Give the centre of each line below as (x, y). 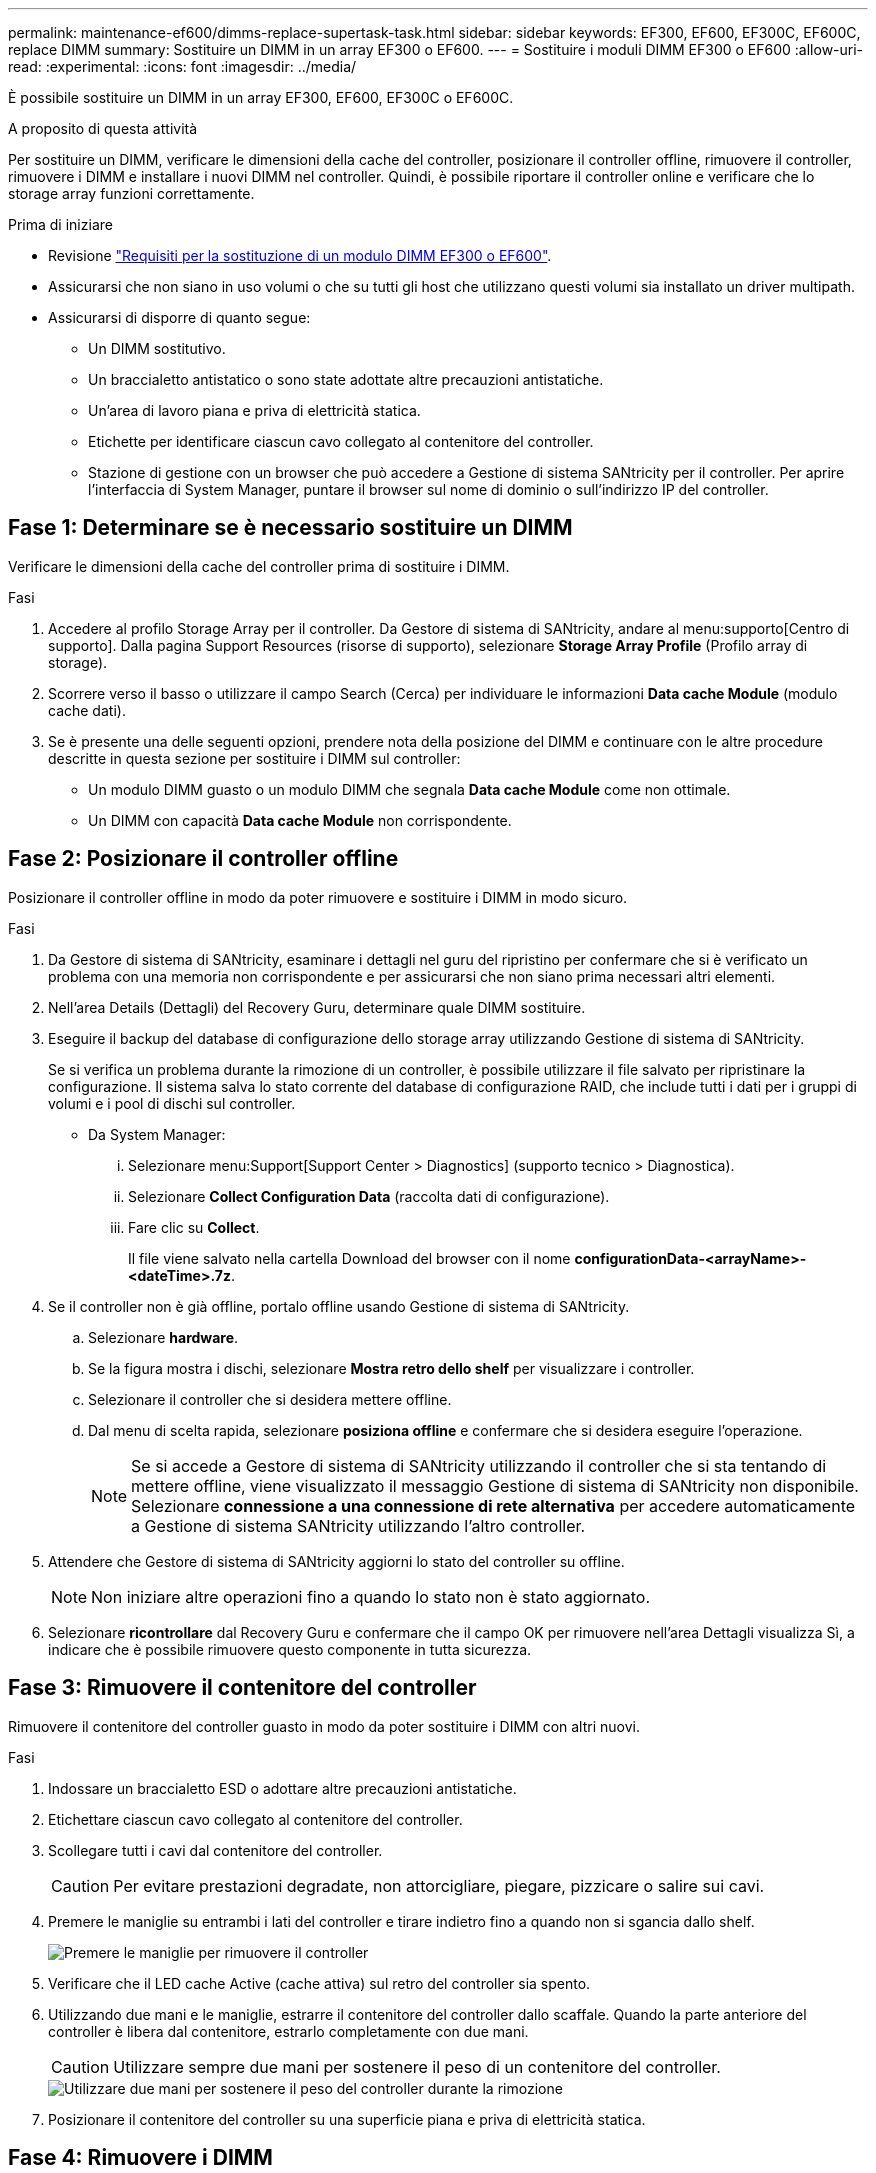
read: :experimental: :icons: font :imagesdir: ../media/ (182, 66)
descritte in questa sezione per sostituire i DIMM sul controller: (254, 758)
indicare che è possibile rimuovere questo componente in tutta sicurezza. (290, 1649)
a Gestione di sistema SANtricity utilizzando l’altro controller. (358, 1525)
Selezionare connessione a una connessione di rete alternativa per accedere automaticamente (493, 1505)
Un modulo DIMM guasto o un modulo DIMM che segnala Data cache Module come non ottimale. (409, 789)
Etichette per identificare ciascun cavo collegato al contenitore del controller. (341, 441)
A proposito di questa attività (103, 128)
